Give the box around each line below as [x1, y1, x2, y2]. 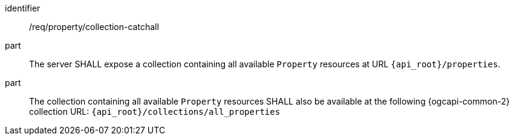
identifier [5, 3, 41, 13]
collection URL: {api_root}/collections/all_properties [29, 106, 281, 117]
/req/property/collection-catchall [29, 22, 159, 32]
